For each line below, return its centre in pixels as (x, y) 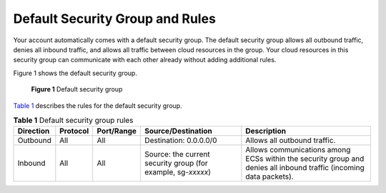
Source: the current (177, 154)
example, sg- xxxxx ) (177, 172)
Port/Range (117, 131)
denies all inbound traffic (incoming (305, 168)
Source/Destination (178, 131)
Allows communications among (298, 150)
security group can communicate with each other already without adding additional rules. (145, 60)
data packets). (269, 177)
